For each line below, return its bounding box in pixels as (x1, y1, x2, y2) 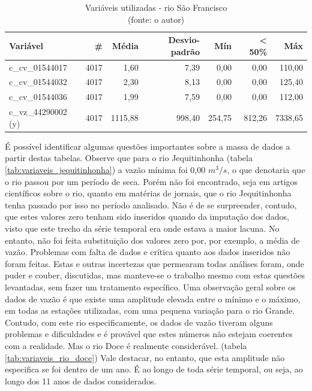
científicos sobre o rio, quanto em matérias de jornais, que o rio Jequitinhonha (5, 187, 292, 199)
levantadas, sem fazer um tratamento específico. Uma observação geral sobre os (5, 280, 296, 293)
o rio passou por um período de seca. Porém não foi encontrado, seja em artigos (5, 175, 298, 187)
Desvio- (168, 34, 200, 46)
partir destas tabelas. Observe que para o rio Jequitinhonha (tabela (5, 151, 253, 164)
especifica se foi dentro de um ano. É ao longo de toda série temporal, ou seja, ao (5, 363, 303, 375)
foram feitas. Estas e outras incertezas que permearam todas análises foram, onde (5, 257, 304, 269)
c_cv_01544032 (9, 75, 67, 88)
